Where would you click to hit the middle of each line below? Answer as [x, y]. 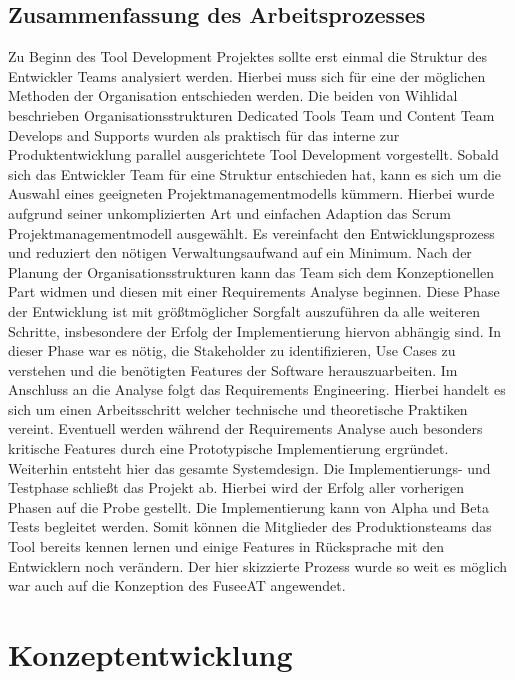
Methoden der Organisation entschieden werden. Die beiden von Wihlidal [233, 95]
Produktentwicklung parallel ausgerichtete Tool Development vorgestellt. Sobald [253, 154]
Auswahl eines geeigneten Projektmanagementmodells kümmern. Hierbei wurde [251, 193]
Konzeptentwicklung [150, 654]
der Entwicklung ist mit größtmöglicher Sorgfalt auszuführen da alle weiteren [244, 310]
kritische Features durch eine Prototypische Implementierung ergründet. [228, 448]
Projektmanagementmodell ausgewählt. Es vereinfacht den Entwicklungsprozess [251, 232]
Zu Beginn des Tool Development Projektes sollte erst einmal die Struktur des [248, 56]
